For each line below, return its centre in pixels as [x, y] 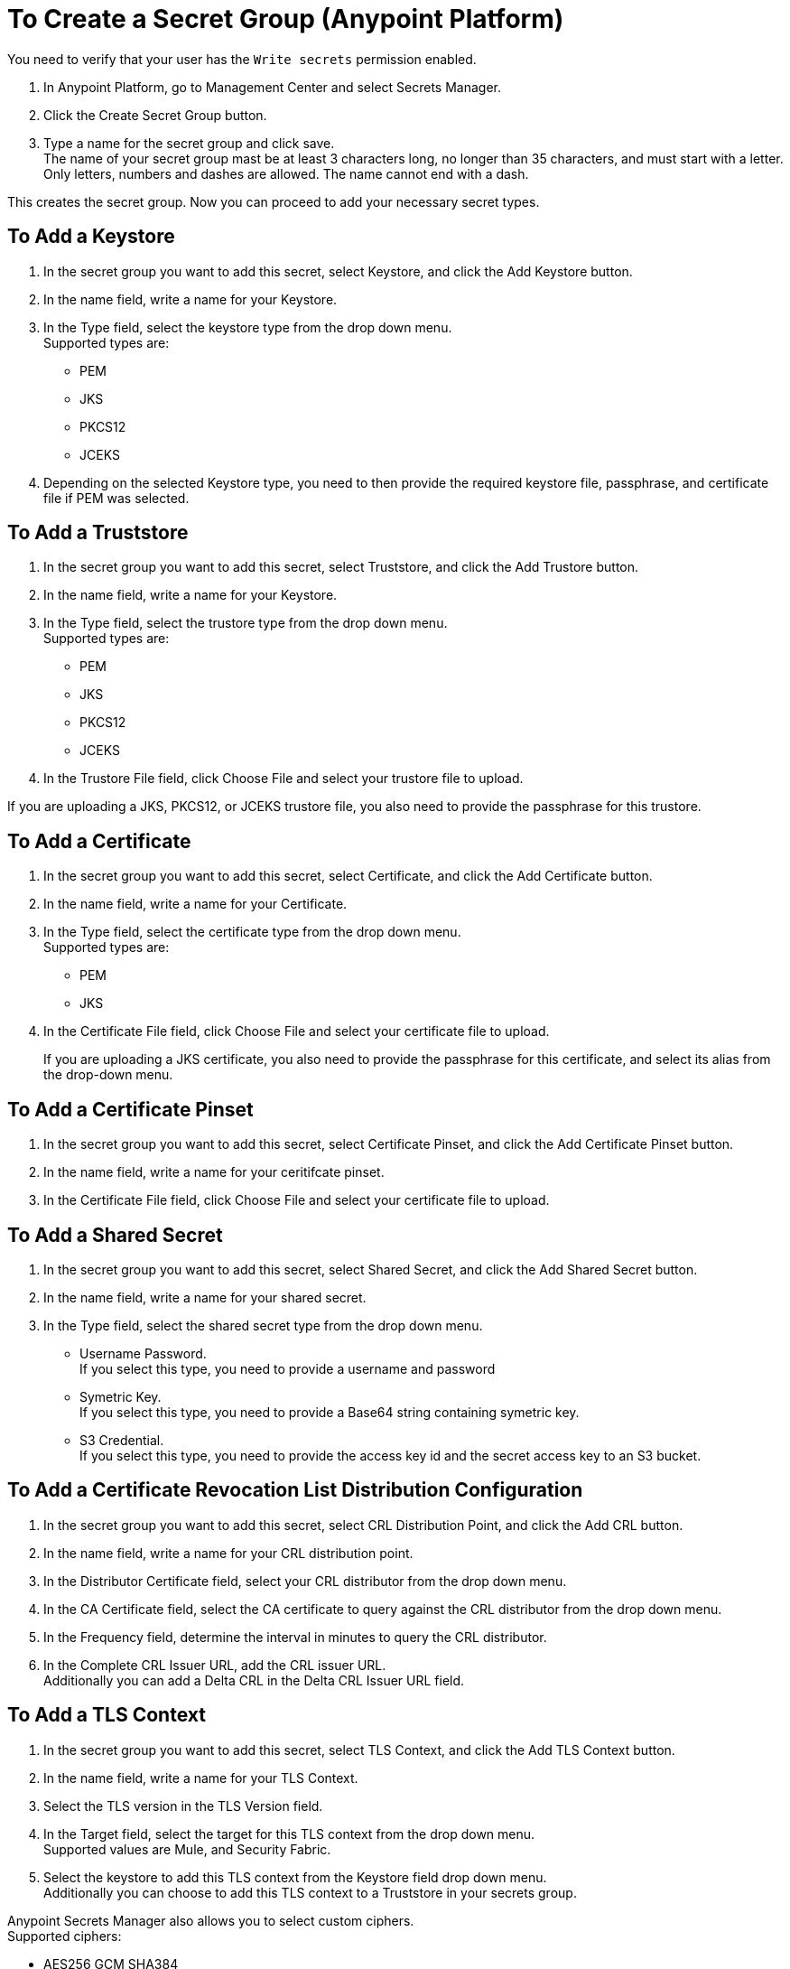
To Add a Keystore [91, 237]
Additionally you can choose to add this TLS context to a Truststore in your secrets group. [310, 1892]
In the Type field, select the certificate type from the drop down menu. [252, 932]
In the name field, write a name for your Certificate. [195, 904]
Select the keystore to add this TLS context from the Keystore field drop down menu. [295, 1877]
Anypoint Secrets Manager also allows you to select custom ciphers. [211, 1920]
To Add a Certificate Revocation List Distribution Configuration [295, 1490]
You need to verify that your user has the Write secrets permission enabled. [242, 59]
